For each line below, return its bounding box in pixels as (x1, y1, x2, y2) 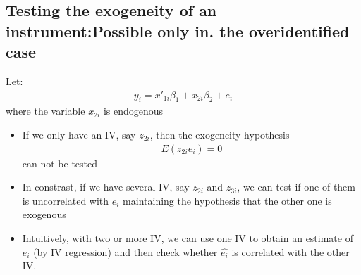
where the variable (6, 103, 85, 118)
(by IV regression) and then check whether (33, 244, 218, 259)
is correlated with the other (231, 244, 350, 259)
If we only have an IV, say (22, 127, 136, 141)
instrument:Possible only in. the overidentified (6, 20, 350, 41)
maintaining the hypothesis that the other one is (123, 193, 332, 207)
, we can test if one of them (237, 179, 355, 194)
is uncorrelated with (22, 193, 109, 207)
